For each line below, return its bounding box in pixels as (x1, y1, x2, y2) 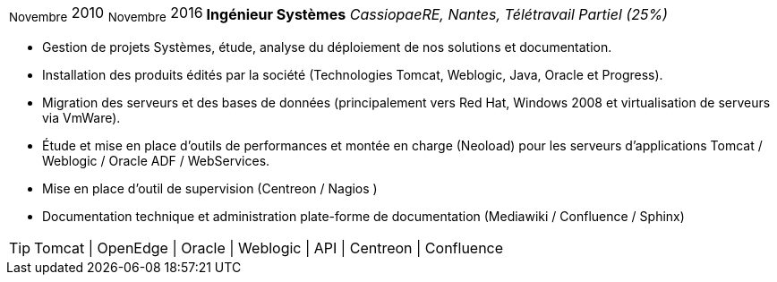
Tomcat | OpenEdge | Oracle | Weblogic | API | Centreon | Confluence (34, 239, 504, 258)
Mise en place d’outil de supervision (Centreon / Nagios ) (42, 181, 378, 197)
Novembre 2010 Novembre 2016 (9, 4, 203, 25)
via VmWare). (42, 110, 121, 126)
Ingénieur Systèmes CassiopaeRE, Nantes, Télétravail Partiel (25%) (206, 4, 668, 23)
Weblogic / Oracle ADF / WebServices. (42, 153, 270, 169)
